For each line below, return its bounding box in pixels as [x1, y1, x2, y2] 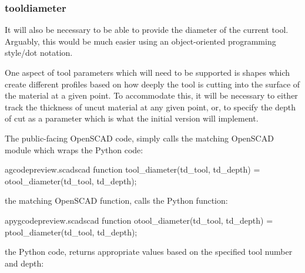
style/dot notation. [5, 46, 73, 59]
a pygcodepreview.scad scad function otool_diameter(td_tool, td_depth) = [5, 214, 273, 226]
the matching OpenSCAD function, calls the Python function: [5, 194, 228, 207]
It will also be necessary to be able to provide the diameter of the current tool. [5, 23, 289, 36]
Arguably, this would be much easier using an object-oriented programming [5, 35, 276, 47]
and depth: [5, 257, 44, 269]
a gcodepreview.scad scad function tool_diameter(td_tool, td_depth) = [5, 163, 260, 176]
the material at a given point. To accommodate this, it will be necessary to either [5, 89, 298, 102]
